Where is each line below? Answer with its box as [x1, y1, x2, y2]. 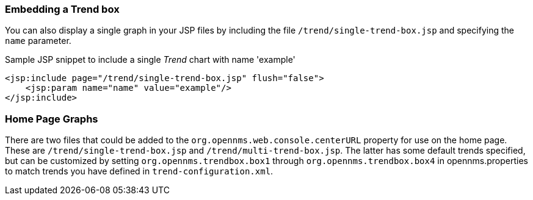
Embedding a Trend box [5, 3, 120, 15]
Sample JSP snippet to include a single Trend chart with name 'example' [5, 54, 296, 65]
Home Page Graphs [5, 112, 98, 125]
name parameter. [5, 35, 71, 46]
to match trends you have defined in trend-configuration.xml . [5, 166, 274, 177]
